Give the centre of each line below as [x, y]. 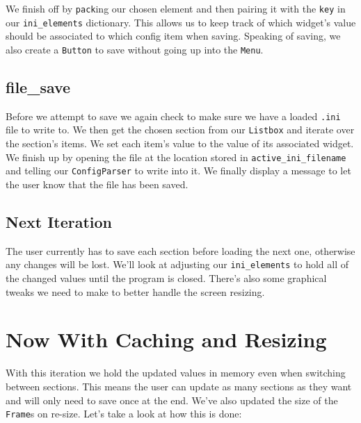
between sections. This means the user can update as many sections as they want [179, 386]
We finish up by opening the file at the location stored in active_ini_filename [176, 157]
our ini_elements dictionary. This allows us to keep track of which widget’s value [181, 22]
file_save [38, 86]
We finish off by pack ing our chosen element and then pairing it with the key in [176, 8]
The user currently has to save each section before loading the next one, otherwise [180, 250]
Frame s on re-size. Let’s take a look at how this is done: [124, 414]
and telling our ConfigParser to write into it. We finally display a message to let [178, 171]
